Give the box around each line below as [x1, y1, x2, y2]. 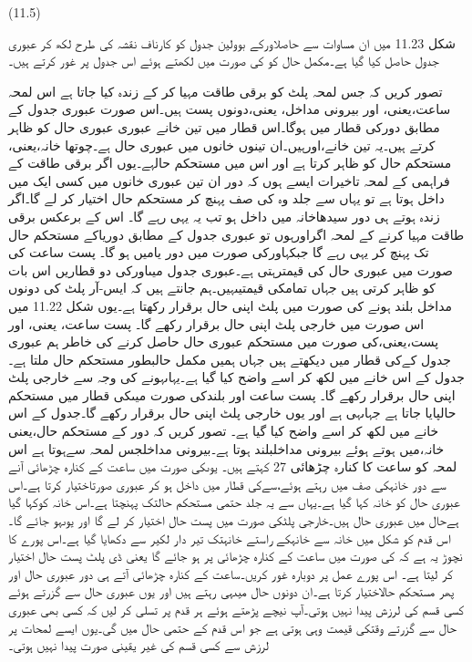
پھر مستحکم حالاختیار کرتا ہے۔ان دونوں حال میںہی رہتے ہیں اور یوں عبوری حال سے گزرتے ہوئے [8, 582, 455, 601]
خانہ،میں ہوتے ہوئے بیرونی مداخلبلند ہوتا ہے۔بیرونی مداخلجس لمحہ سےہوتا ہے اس [8, 439, 445, 458]
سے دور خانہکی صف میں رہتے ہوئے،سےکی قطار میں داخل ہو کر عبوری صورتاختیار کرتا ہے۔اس [8, 474, 446, 493]
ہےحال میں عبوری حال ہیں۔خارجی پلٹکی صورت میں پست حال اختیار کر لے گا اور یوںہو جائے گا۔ [8, 511, 459, 530]
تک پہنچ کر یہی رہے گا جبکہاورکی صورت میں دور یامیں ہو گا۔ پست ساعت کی [8, 243, 429, 262]
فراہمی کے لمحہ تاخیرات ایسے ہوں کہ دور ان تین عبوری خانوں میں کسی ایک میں [8, 171, 450, 190]
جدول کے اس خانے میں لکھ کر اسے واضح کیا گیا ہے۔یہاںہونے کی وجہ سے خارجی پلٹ [8, 367, 466, 387]
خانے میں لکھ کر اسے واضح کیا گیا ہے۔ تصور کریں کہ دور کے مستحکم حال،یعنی [8, 421, 439, 440]
